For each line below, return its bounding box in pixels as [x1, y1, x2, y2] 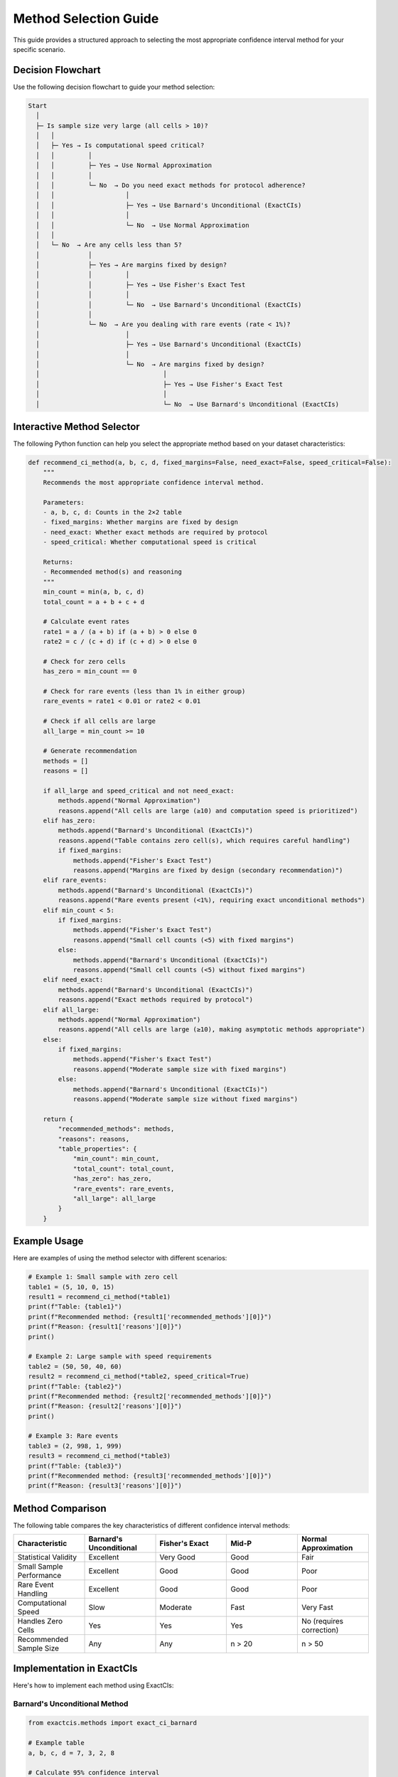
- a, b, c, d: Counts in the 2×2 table [43, 508, 183, 516]
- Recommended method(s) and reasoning [43, 568, 183, 576]
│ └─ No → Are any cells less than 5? [36, 241, 183, 249]
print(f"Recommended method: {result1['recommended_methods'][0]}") [28, 1312, 272, 1321]
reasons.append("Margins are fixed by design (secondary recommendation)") [72, 866, 343, 874]
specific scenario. [13, 45, 65, 53]
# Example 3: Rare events [28, 1432, 119, 1440]
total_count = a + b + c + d [43, 598, 145, 606]
